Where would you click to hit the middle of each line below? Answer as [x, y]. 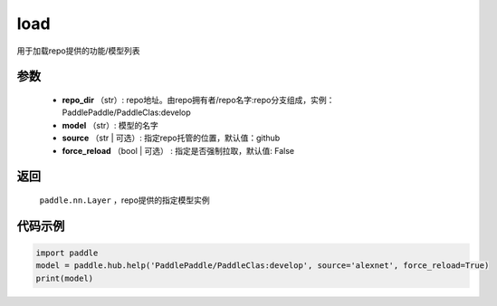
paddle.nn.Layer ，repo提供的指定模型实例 [124, 200]
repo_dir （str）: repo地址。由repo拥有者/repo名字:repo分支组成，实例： [198, 100]
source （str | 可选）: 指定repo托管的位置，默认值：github [171, 138]
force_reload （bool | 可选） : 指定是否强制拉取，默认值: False [178, 150]
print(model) [65, 278]
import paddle [67, 253]
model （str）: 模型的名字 [110, 125]
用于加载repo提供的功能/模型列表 [78, 51]
